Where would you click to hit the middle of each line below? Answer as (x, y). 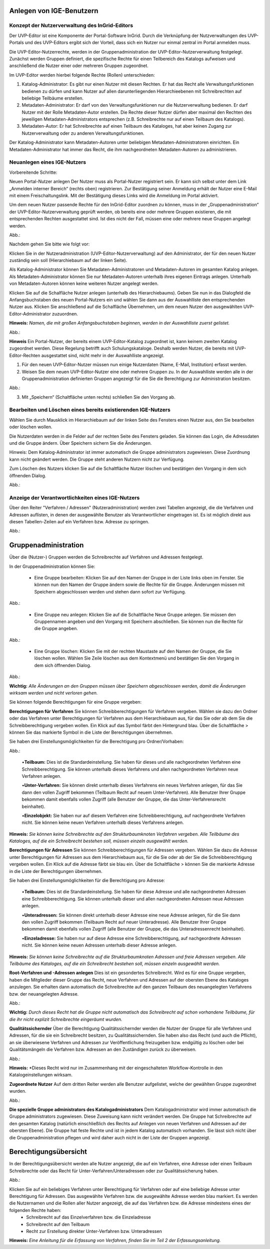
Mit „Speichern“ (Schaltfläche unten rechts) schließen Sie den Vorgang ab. (98, 397)
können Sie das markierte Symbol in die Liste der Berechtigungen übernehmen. (91, 732)
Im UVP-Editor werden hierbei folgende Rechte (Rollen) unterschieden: (82, 75)
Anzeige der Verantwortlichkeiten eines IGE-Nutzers (74, 497)
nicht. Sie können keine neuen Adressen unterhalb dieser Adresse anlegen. (99, 945)
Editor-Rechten (25, 355)
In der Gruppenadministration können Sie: (52, 566)
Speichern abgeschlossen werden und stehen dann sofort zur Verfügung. (110, 591)
